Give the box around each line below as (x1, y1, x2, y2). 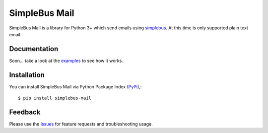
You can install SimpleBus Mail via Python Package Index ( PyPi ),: (9, 83, 142, 89)
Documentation (9, 45, 59, 53)
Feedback (9, 108, 41, 116)
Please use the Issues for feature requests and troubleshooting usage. (9, 121, 153, 127)
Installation (9, 70, 45, 79)
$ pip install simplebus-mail (18, 95, 92, 101)
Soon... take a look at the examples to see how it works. (9, 58, 124, 64)
